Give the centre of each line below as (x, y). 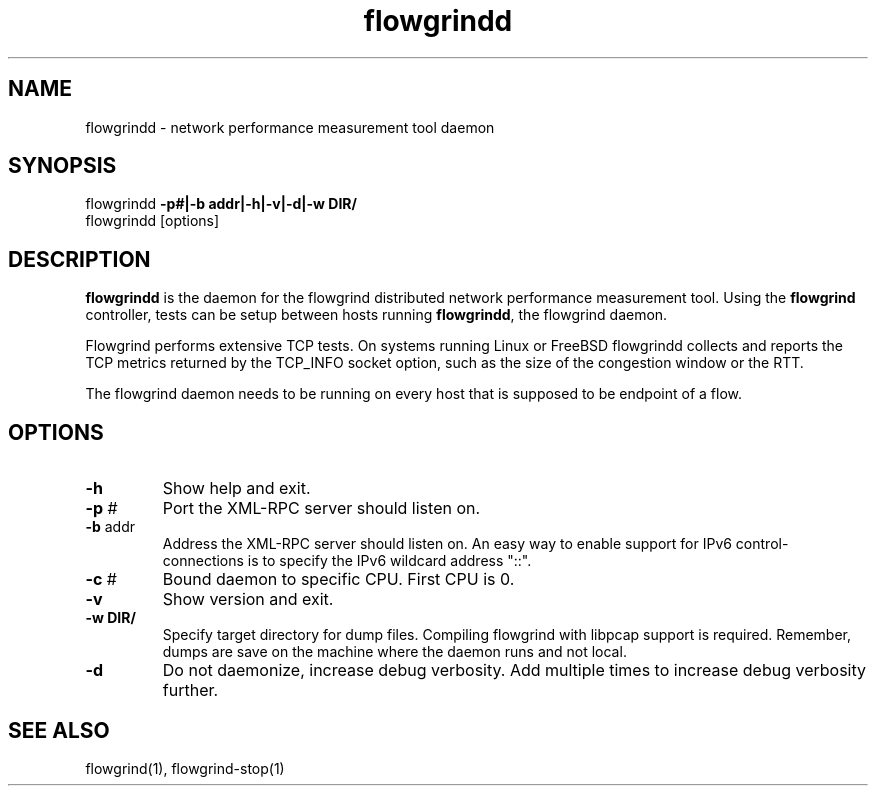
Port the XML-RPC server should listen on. (321, 508)
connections (203, 561)
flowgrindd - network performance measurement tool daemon (290, 127)
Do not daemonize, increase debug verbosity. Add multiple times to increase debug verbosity (514, 670)
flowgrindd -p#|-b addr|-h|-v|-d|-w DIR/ (221, 204)
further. (190, 690)
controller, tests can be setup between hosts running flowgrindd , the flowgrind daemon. (376, 315)
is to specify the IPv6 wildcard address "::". (389, 561)
